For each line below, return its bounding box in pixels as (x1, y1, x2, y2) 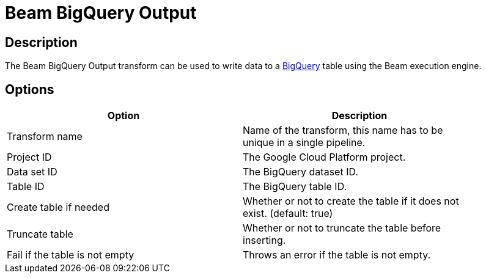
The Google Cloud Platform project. (243, 151, 406, 164)
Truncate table (7, 228, 73, 241)
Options (5, 81, 54, 97)
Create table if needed (7, 201, 109, 214)
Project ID (7, 151, 52, 164)
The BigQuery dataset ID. (243, 166, 358, 178)
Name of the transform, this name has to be (243, 124, 443, 137)
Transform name (7, 130, 83, 143)
